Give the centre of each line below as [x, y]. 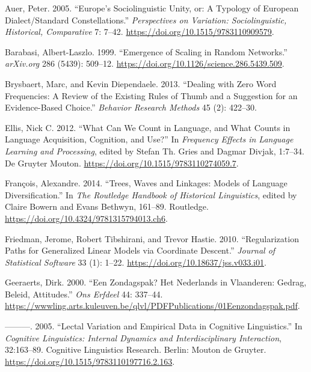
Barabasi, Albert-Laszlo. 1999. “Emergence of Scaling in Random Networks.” [146, 51]
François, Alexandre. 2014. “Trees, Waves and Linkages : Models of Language [146, 183]
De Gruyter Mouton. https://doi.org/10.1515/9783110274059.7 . [122, 163]
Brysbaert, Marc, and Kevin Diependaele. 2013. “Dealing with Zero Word [141, 83]
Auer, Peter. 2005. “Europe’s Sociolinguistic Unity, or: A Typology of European [152, 8]
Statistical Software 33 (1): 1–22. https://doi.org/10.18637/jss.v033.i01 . [136, 262]
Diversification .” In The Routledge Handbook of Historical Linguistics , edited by [151, 194]
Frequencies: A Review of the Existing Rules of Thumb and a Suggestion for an [151, 95]
